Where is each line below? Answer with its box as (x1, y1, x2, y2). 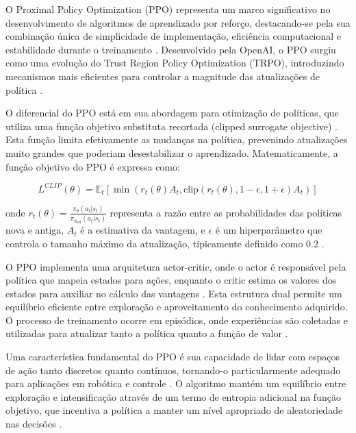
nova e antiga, (5, 223, 64, 237)
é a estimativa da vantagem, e (80, 223, 205, 237)
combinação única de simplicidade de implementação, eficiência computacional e (5, 29, 342, 43)
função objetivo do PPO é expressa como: (5, 159, 180, 173)
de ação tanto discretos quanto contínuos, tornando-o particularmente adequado (5, 362, 341, 377)
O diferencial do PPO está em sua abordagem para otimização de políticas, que (5, 106, 339, 120)
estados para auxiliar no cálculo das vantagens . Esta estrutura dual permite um (5, 286, 342, 300)
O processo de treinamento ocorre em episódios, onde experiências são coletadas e (5, 312, 348, 327)
